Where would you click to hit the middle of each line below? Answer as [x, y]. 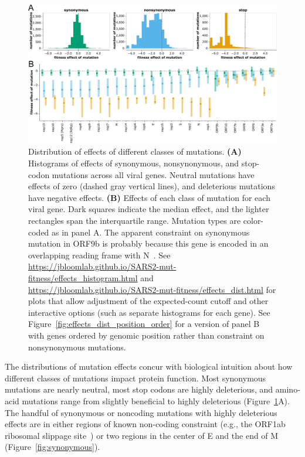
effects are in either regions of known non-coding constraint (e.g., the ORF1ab [145, 424]
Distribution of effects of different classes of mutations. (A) [135, 151]
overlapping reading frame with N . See [99, 255]
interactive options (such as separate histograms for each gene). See [149, 312]
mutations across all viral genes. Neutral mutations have [153, 174]
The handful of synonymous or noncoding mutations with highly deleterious [141, 412]
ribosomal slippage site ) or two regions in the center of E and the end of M [142, 435]
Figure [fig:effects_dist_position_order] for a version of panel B [144, 324]
